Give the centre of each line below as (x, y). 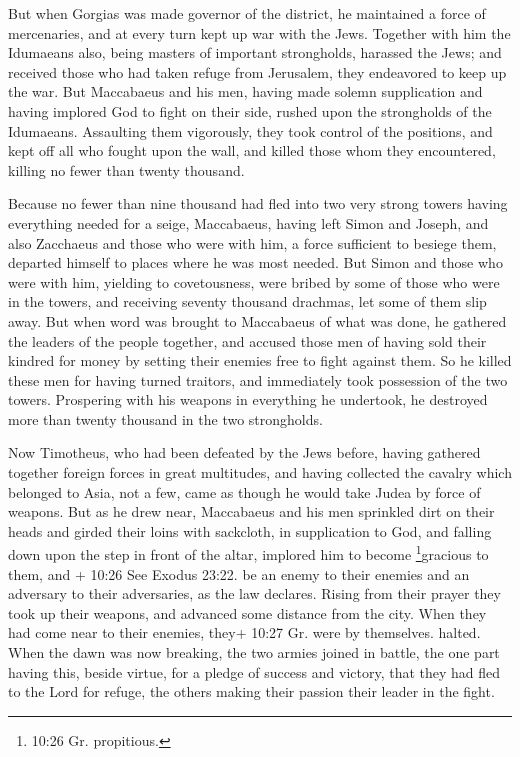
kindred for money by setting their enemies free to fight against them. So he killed (260, 360)
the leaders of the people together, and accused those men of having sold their (247, 340)
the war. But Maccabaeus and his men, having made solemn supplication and (245, 91)
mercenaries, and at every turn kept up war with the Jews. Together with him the (259, 32)
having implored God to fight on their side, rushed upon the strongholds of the (250, 110)
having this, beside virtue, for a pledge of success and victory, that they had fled (254, 671)
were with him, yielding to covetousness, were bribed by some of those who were (254, 281)
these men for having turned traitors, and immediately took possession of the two (258, 379)
